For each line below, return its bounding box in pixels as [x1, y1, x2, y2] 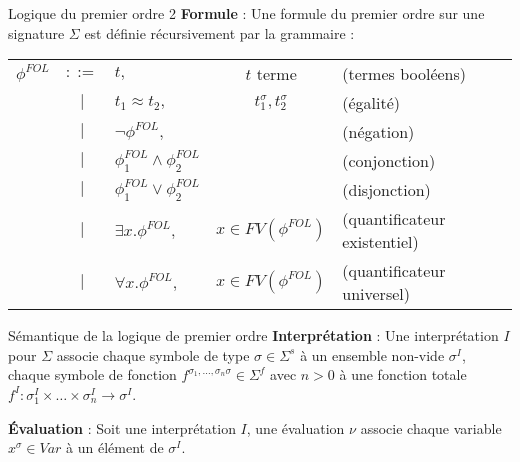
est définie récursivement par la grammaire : [84, 22, 355, 43]
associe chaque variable [360, 417, 502, 438]
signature [8, 22, 65, 43]
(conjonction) [342, 149, 436, 173]
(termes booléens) [342, 62, 467, 86]
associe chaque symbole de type [56, 344, 250, 365]
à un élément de [66, 437, 164, 458]
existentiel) [342, 230, 419, 254]
